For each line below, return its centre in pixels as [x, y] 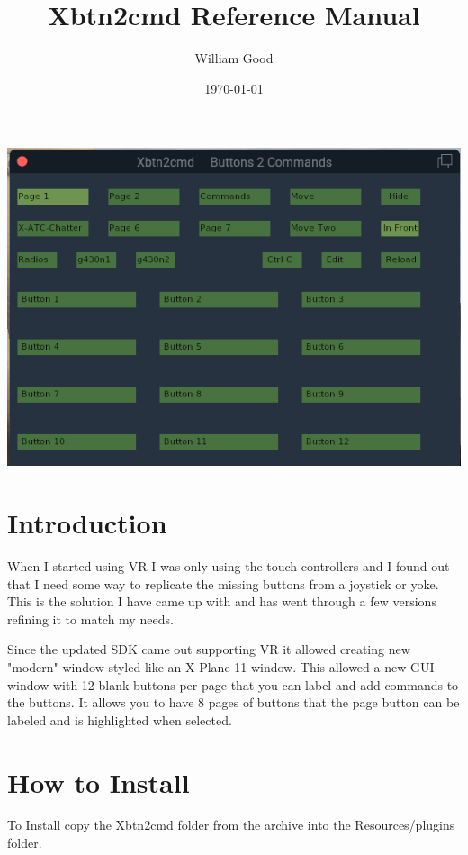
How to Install [99, 782]
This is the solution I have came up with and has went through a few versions [222, 601]
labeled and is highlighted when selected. [120, 719]
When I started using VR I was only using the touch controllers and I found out [229, 566]
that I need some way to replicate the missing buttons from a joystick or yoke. [223, 583]
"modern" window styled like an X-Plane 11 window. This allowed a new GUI [221, 666]
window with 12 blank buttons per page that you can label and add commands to [233, 684]
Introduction [87, 523]
